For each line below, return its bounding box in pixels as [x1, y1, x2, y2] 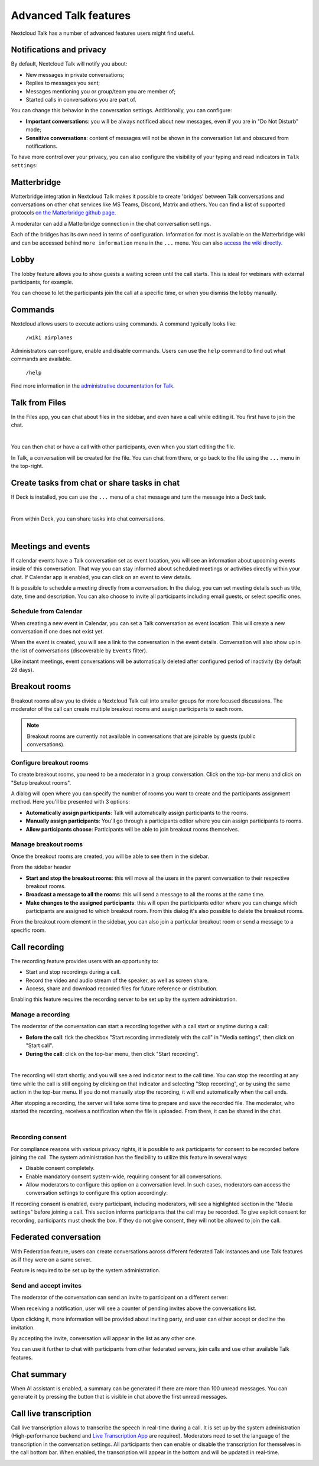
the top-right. [11, 463, 44, 470]
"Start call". [25, 1042, 54, 1049]
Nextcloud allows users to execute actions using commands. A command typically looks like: [11, 320, 237, 327]
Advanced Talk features [11, 9, 131, 22]
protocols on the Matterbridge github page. [11, 209, 116, 216]
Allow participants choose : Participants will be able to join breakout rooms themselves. [25, 825, 239, 833]
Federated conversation [11, 1232, 102, 1242]
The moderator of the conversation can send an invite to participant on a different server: [11, 1294, 229, 1301]
